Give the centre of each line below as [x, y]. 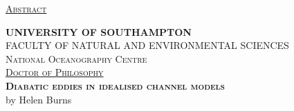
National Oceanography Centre [76, 58]
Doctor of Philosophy [55, 72]
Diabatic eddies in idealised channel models [115, 85]
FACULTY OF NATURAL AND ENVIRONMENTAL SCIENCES [147, 45]
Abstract [26, 8]
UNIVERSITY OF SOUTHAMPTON [99, 31]
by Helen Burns [39, 99]
